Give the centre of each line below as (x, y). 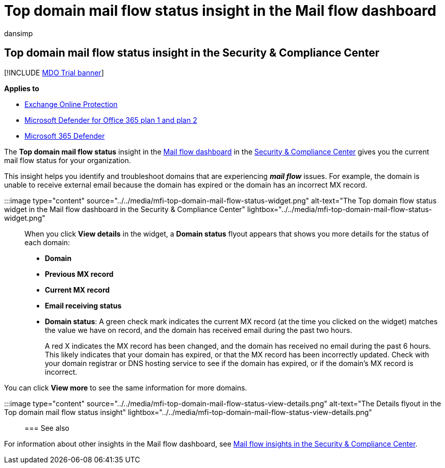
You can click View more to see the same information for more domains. (126, 387)
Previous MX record (79, 274)
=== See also (47, 428)
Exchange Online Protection (71, 104)
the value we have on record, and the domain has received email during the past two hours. (199, 330)
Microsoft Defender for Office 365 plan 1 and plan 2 (111, 120)
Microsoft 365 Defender (65, 136)
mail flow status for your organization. (68, 160)
